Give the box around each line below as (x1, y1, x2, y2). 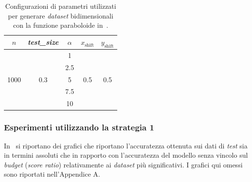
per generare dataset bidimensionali (8, 10, 113, 20)
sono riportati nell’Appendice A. (4, 169, 100, 179)
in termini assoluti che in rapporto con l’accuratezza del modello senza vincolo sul (4, 150, 248, 160)
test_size (28, 37, 59, 47)
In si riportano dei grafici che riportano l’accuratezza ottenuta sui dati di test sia (4, 140, 248, 150)
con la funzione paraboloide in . (13, 20, 108, 30)
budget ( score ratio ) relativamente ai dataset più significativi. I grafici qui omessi (4, 159, 243, 169)
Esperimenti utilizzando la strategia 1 (4, 121, 154, 133)
